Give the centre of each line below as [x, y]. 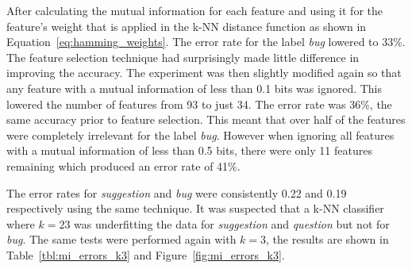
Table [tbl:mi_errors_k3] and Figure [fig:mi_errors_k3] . [146, 254]
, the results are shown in [327, 239]
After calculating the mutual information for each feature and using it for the [194, 10]
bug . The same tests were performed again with [121, 239]
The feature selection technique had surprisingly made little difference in [183, 57]
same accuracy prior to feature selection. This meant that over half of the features [206, 119]
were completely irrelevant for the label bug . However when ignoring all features [200, 134]
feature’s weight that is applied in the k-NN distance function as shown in [187, 26]
